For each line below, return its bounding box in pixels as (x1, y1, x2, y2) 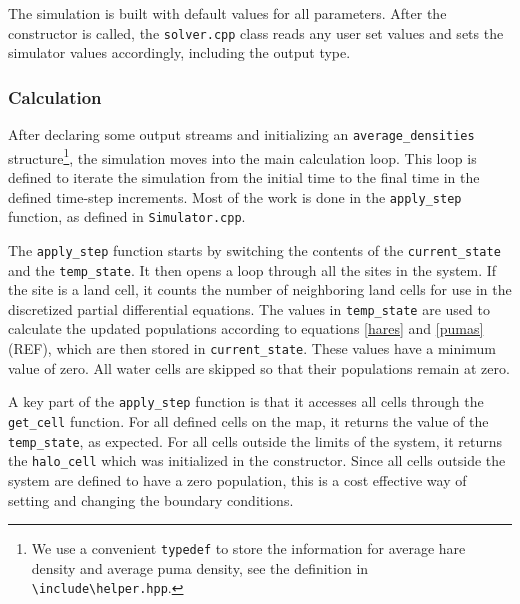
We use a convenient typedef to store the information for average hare (31, 538, 466, 559)
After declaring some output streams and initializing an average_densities (8, 124, 475, 145)
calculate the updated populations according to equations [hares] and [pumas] (8, 318, 484, 339)
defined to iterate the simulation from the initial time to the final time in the (8, 166, 480, 187)
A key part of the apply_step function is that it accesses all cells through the (8, 391, 484, 412)
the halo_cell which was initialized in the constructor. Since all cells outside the (8, 450, 506, 471)
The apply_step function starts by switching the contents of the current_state (8, 239, 501, 260)
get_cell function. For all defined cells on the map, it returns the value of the (8, 410, 489, 431)
